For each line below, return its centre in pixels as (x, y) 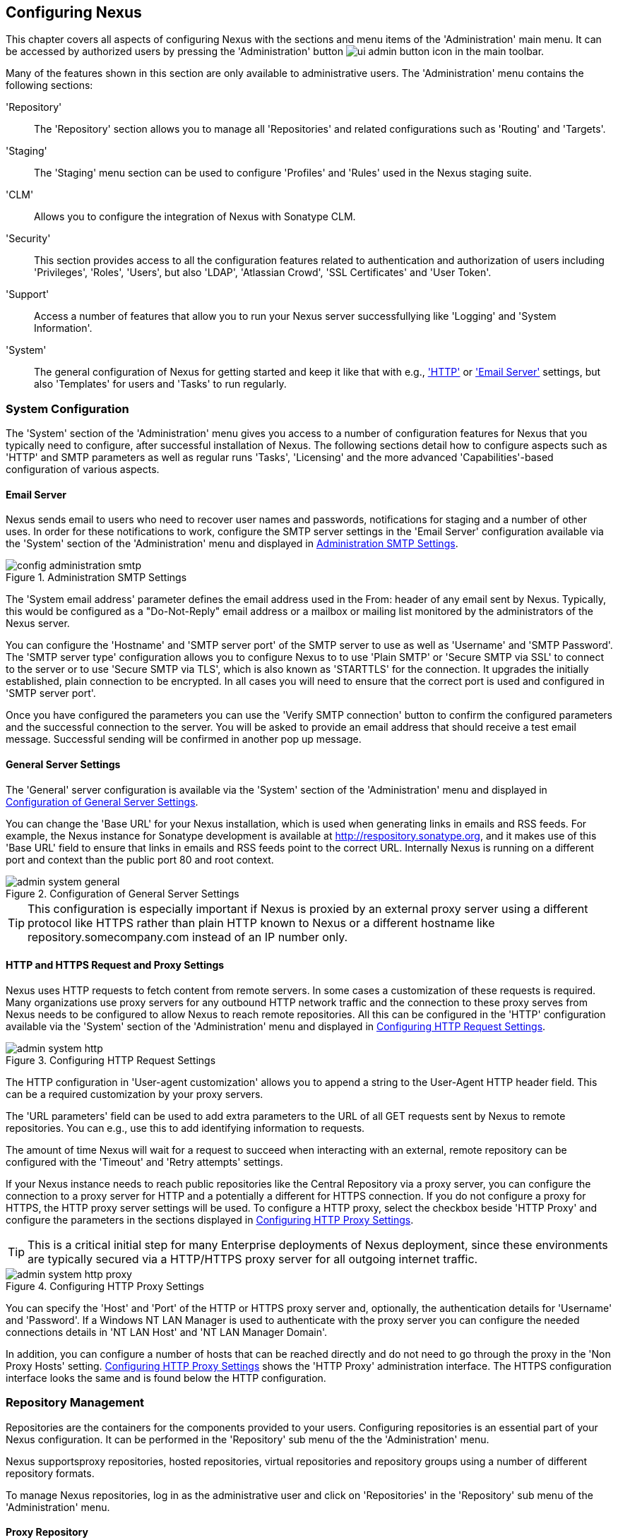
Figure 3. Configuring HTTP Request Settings (111, 1060)
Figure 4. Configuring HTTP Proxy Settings (105, 1286)
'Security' (28, 239)
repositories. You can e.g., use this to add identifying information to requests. (185, 1128)
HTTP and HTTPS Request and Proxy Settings (115, 965)
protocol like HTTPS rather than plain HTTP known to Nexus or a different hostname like (261, 923)
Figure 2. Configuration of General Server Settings (123, 893)
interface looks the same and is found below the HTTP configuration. (166, 1378)
